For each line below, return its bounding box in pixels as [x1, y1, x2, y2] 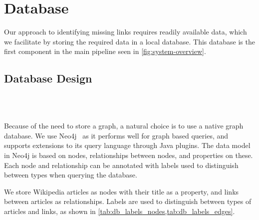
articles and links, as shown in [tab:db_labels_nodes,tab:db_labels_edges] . [4, 206, 235, 216]
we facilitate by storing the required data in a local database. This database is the [4, 36, 255, 46]
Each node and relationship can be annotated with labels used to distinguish [4, 159, 239, 170]
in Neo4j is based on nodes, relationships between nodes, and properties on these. [4, 150, 253, 160]
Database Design [4, 70, 92, 86]
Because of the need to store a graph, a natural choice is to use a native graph [4, 120, 244, 131]
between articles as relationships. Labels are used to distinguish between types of [4, 196, 252, 206]
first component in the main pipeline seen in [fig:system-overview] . [4, 46, 206, 56]
